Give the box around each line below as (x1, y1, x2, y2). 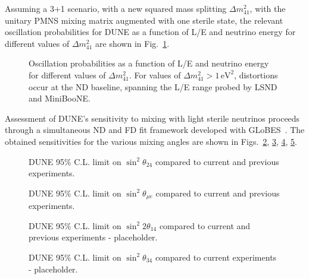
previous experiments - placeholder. (29, 231, 158, 243)
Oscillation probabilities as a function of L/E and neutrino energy (29, 57, 269, 69)
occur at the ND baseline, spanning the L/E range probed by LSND (29, 80, 277, 93)
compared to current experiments (155, 251, 277, 263)
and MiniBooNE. (29, 92, 90, 104)
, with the (249, 2, 286, 14)
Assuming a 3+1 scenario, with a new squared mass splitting (5, 2, 227, 14)
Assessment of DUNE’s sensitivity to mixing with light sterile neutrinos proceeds (5, 112, 300, 124)
